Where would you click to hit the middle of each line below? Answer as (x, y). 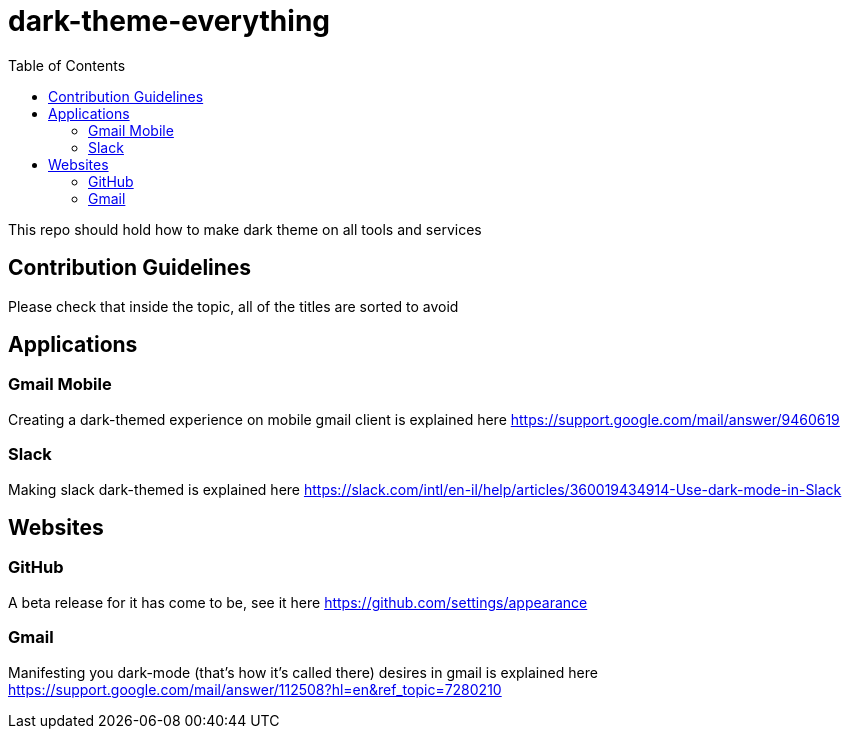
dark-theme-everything (169, 21)
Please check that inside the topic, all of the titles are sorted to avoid (233, 306)
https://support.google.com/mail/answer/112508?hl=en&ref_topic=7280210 (255, 689)
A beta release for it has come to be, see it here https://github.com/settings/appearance (298, 602)
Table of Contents (67, 65)
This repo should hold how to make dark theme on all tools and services (245, 229)
